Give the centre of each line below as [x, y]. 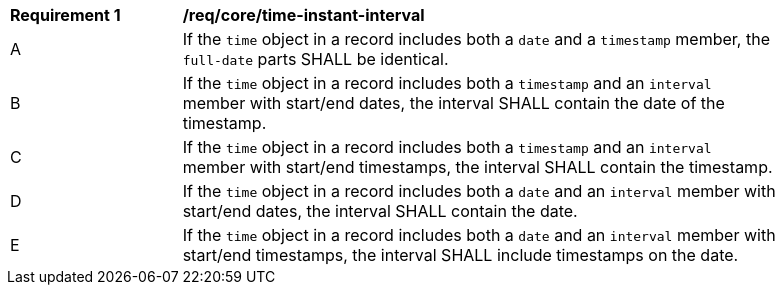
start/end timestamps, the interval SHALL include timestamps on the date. [460, 255]
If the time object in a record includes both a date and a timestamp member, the [476, 39]
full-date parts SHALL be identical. [315, 59]
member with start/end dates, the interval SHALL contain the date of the [453, 103]
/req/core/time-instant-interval [303, 15]
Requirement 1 [65, 15]
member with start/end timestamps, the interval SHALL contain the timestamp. [477, 167]
